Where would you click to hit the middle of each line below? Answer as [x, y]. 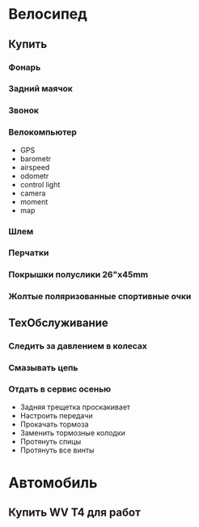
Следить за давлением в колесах [78, 345]
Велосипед [48, 14]
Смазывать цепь [43, 367]
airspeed [35, 167]
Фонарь [25, 67]
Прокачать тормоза [54, 424]
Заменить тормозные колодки [72, 433]
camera [33, 193]
